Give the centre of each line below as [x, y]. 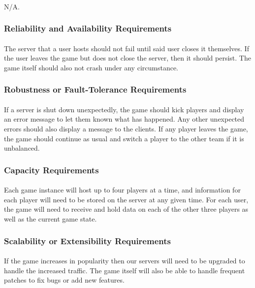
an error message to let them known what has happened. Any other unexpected [124, 119]
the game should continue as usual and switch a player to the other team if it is [124, 138]
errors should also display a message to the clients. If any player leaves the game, [126, 129]
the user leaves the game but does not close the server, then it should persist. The [127, 58]
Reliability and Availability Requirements [88, 28]
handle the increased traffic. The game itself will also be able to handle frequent [125, 270]
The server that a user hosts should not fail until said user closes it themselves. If [127, 48]
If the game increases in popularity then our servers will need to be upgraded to [125, 261]
